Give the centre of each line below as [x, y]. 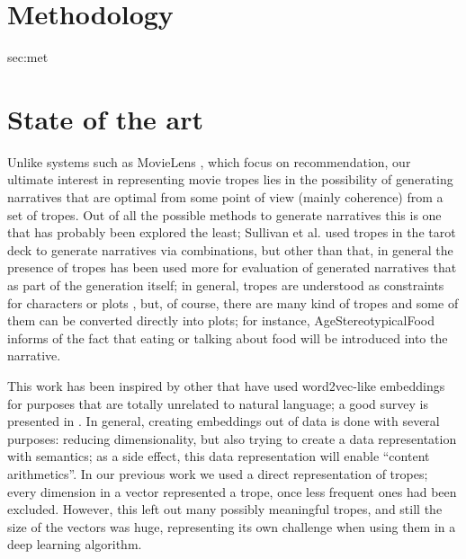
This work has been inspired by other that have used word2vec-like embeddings [226, 385]
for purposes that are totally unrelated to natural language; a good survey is [218, 403]
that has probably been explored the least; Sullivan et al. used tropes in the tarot [232, 232]
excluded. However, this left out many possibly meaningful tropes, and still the [225, 509]
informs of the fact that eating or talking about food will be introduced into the [228, 337]
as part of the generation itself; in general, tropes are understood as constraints [226, 285]
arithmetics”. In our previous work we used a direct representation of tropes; [218, 473]
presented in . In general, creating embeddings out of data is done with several [224, 421]
